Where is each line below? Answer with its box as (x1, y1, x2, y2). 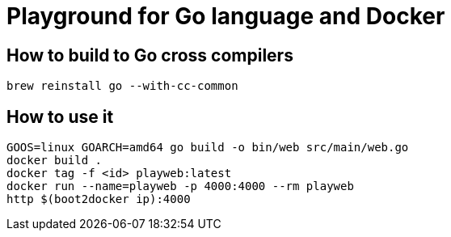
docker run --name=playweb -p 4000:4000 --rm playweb (6, 180, 354, 193)
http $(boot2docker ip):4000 (6, 193, 191, 206)
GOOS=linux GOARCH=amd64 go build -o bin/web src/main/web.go (6, 141, 409, 154)
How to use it (6, 106, 114, 127)
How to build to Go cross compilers (6, 44, 293, 66)
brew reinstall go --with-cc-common (6, 79, 238, 93)
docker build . (6, 154, 103, 167)
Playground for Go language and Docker (6, 2, 445, 30)
